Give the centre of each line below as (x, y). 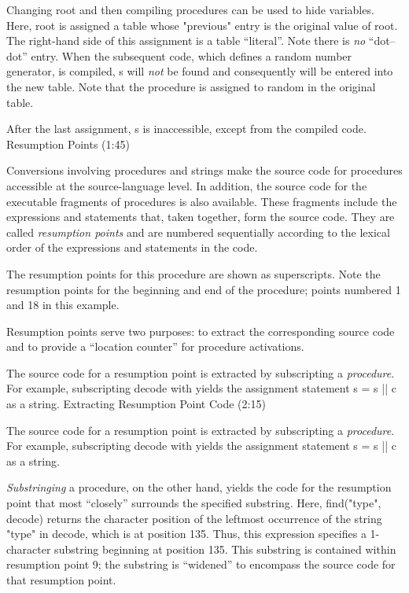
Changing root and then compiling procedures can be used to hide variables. (190, 9)
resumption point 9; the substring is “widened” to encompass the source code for (201, 564)
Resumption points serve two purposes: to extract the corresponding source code (201, 331)
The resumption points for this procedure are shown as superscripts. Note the (193, 273)
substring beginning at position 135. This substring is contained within (225, 549)
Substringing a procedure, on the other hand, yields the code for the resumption (199, 487)
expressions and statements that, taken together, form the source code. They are (201, 217)
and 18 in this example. (63, 305)
